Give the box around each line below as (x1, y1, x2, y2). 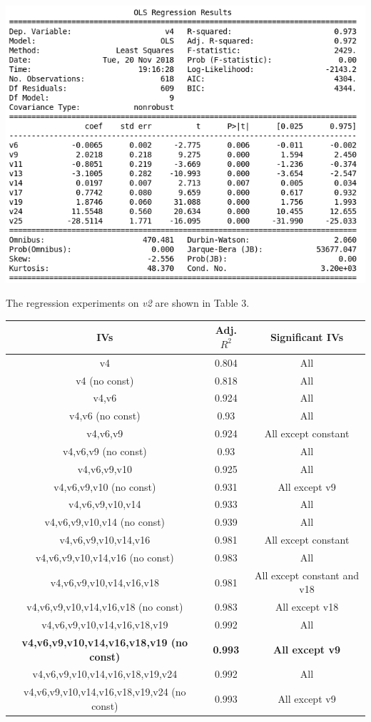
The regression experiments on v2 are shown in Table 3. (6, 295, 250, 310)
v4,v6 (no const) (69, 408, 141, 423)
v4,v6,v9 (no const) (62, 443, 147, 458)
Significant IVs (270, 330, 344, 345)
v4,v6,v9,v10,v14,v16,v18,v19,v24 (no (24, 684, 186, 699)
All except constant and (255, 567, 359, 582)
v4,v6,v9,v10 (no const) (54, 479, 156, 494)
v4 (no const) (76, 372, 134, 387)
